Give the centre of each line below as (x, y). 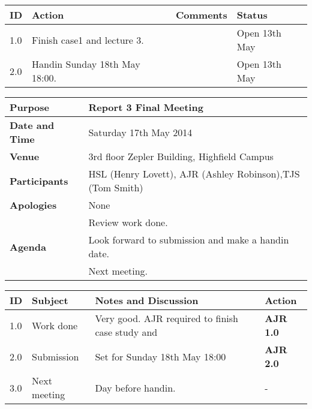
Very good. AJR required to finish (166, 318)
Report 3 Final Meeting (146, 107)
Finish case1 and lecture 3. (88, 40)
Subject (50, 300)
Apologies (33, 205)
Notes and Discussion (147, 300)
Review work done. (128, 222)
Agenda (28, 246)
